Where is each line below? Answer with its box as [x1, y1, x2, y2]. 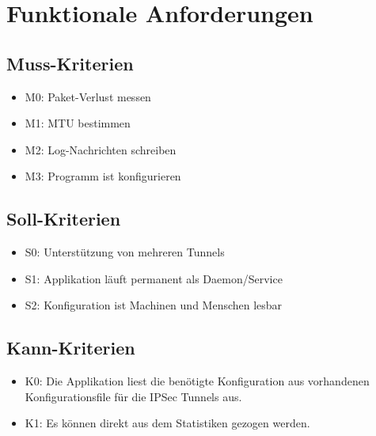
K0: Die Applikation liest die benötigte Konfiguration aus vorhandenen [25, 373, 370, 389]
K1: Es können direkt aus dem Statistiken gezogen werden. [25, 415, 310, 431]
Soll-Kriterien [6, 207, 121, 231]
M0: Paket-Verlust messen [25, 88, 151, 104]
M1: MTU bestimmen [25, 115, 131, 131]
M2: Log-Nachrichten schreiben [25, 141, 177, 157]
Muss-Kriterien [6, 51, 134, 75]
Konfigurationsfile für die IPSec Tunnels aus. [25, 388, 242, 404]
